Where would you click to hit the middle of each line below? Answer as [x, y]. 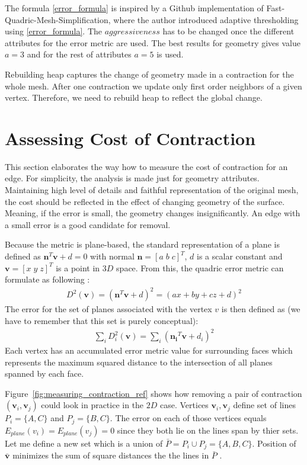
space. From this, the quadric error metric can [200, 267]
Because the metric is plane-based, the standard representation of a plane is [142, 244]
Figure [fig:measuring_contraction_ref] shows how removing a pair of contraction [153, 393]
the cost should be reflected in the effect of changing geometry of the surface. [145, 201]
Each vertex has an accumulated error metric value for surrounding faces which [149, 350]
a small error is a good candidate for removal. [88, 224]
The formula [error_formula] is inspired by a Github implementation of [134, 8]
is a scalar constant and [240, 256]
